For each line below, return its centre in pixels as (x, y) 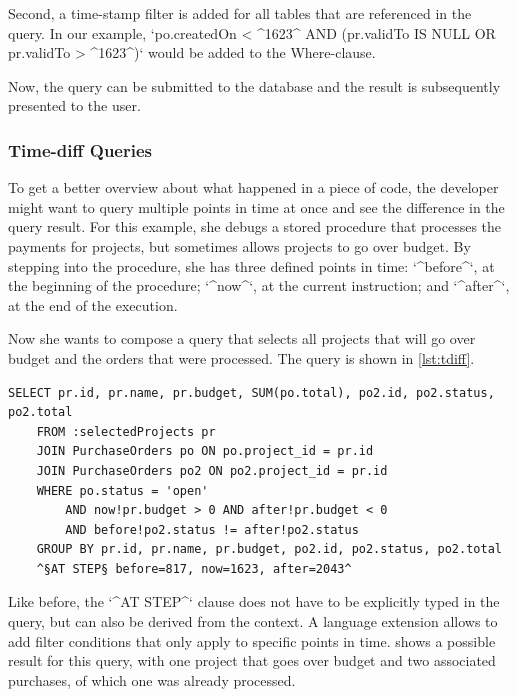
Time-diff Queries (80, 149)
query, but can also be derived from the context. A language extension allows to (253, 621)
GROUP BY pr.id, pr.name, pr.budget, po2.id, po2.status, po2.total (269, 549)
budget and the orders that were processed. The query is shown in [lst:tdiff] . (241, 357)
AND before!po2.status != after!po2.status (212, 529)
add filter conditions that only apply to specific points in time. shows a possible (252, 640)
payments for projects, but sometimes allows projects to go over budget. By (239, 245)
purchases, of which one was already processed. (152, 679)
